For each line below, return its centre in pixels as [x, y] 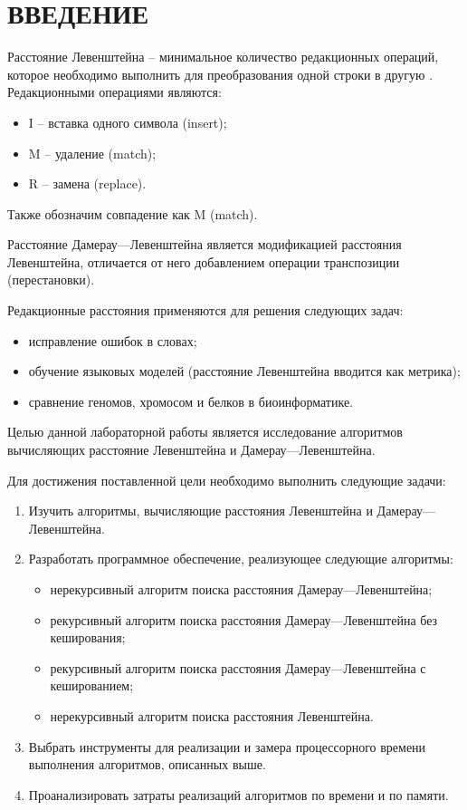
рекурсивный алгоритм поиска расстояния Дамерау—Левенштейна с [238, 667]
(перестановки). [51, 280]
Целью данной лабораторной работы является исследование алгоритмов [205, 432]
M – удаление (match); [92, 153]
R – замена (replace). [87, 183]
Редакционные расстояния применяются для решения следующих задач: [205, 310]
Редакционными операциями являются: [114, 92]
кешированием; [92, 685]
